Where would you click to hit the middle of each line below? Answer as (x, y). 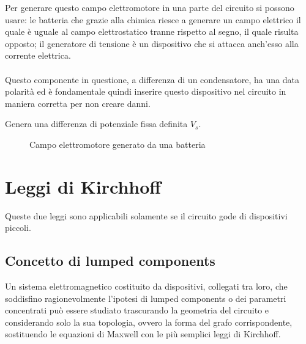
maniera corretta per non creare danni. (78, 103)
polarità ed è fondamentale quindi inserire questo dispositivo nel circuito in (146, 91)
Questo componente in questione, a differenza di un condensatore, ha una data (152, 79)
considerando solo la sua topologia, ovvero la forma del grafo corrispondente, (149, 322)
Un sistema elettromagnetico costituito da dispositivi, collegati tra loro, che (146, 286)
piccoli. (18, 228)
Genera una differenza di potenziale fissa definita (96, 124)
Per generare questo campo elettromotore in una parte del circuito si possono (150, 7)
